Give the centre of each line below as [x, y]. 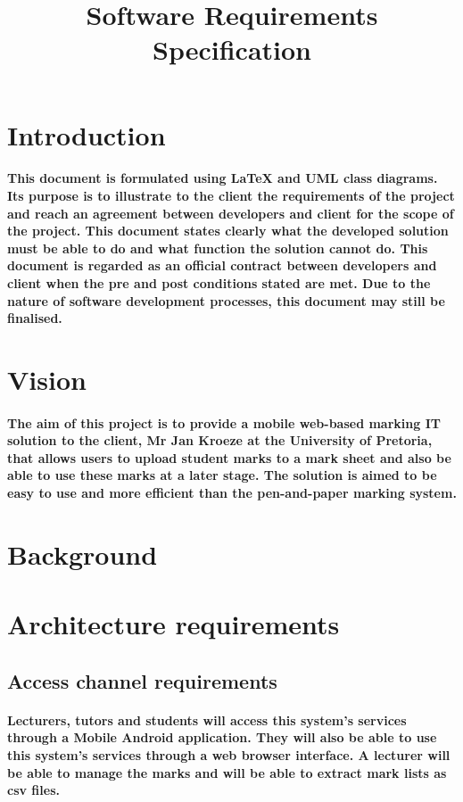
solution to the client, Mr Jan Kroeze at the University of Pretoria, [220, 440]
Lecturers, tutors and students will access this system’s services [207, 719]
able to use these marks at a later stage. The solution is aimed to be [222, 475]
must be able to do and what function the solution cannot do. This [218, 248]
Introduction [87, 134]
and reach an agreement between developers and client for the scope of [231, 213]
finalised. [35, 318]
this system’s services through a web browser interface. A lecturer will [229, 754]
